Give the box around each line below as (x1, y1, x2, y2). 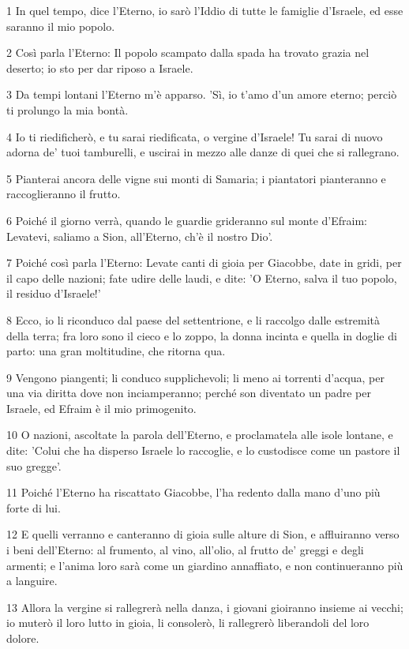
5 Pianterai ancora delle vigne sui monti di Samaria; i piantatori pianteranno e (6, 170, 386, 186)
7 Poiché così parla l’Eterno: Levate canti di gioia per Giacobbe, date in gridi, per (6, 254, 402, 271)
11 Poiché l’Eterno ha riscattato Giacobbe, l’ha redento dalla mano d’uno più (6, 484, 381, 501)
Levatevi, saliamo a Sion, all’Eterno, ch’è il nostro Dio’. (6, 227, 273, 244)
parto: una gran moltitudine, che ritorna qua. (6, 343, 226, 359)
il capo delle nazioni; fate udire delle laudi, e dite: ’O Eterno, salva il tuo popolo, (6, 269, 397, 286)
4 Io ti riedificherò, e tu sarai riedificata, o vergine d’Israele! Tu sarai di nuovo (6, 128, 383, 144)
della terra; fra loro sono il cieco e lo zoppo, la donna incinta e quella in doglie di (6, 327, 397, 343)
